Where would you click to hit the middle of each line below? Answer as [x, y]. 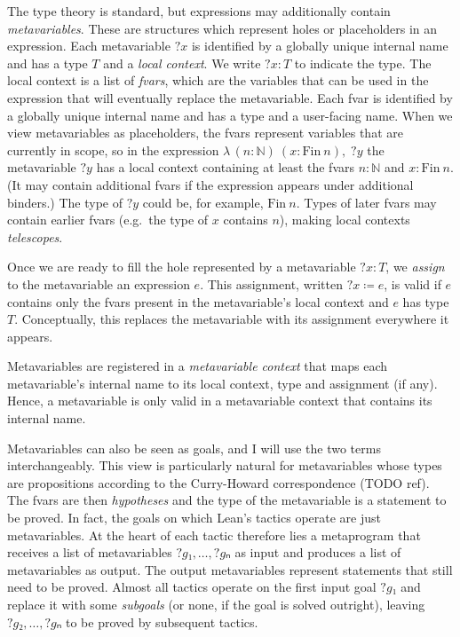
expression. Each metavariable [89, 46]
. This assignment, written [272, 283]
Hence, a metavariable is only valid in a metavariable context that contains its [220, 401]
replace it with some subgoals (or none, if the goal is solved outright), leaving [216, 604]
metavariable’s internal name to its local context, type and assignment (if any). [222, 383]
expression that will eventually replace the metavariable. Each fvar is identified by [230, 97]
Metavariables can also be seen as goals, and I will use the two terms [194, 448]
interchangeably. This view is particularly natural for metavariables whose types [225, 465]
